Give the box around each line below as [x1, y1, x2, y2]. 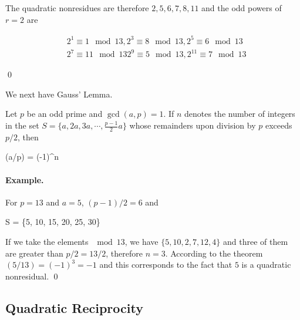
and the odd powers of [201, 2, 282, 14]
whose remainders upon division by [129, 119, 256, 132]
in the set [5, 119, 39, 132]
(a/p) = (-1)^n [5, 150, 59, 163]
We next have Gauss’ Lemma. [5, 87, 113, 100]
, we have [124, 235, 159, 248]
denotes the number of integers [184, 107, 295, 120]
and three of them [223, 235, 288, 248]
